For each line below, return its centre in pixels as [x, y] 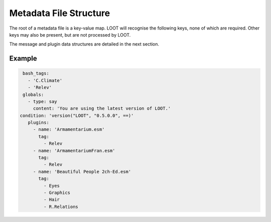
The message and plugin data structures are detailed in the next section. [84, 44]
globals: [33, 94]
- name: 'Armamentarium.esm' [69, 130]
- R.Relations [61, 206]
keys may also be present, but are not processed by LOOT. [70, 35]
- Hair [52, 200]
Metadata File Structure [60, 13]
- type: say [42, 101]
